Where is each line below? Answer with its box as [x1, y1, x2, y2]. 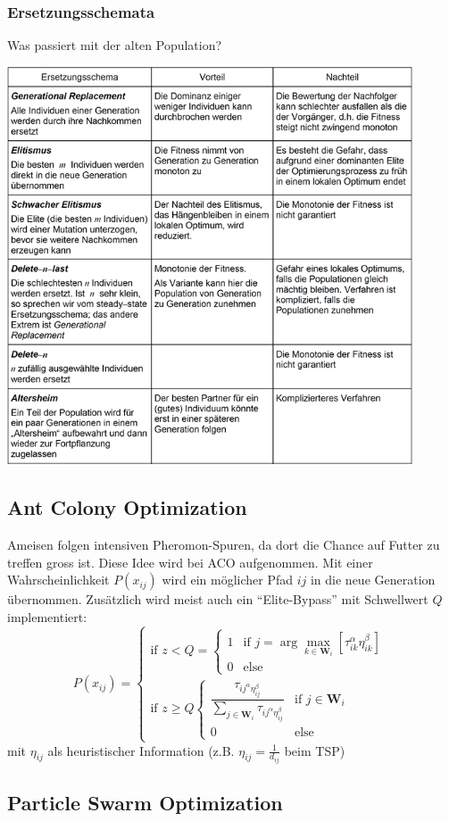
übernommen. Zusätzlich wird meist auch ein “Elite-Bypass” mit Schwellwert [7, 590, 428, 609]
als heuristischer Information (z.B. [47, 741, 235, 759]
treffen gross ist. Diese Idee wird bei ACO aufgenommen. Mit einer [7, 552, 373, 571]
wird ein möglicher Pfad [162, 570, 294, 589]
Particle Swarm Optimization [7, 789, 283, 817]
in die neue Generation [310, 570, 436, 589]
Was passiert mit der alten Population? [7, 36, 222, 54]
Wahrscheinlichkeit [7, 570, 110, 589]
